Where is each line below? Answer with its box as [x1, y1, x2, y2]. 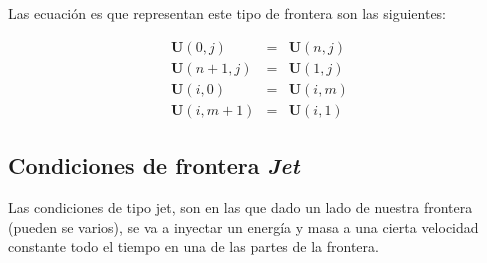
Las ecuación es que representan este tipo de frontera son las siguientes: [8, 3, 447, 23]
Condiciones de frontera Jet [8, 150, 300, 181]
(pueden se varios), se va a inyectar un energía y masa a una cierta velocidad [8, 216, 479, 237]
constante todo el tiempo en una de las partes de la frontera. [8, 236, 379, 257]
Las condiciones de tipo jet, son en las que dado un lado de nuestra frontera [8, 196, 473, 217]
